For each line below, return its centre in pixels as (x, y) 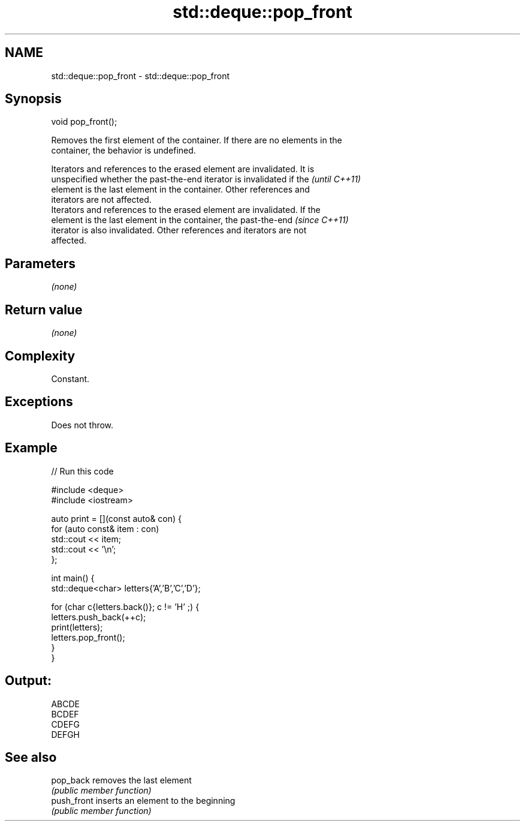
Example (31, 448)
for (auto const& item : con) (105, 528)
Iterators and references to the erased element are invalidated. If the (186, 210)
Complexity (40, 356)
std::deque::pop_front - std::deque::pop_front (141, 76)
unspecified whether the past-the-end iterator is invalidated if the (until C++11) (206, 179)
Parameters (40, 263)
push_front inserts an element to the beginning (143, 801)
